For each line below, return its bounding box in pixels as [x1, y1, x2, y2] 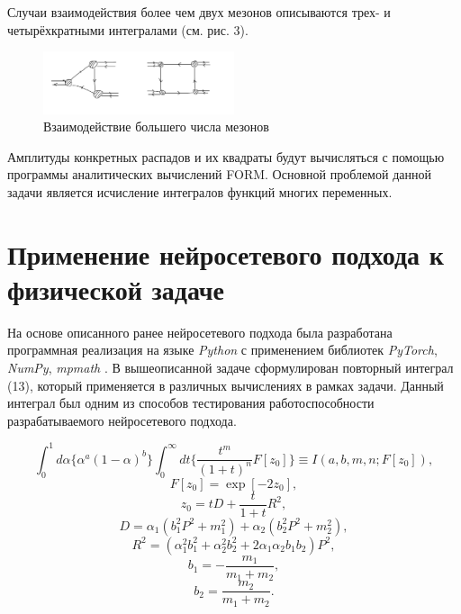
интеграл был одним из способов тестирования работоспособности [7, 393, 375, 412]
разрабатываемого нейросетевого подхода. [7, 411, 237, 429]
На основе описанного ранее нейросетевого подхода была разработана [7, 322, 393, 341]
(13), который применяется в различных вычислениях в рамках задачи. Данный [7, 375, 444, 394]
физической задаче [7, 270, 225, 307]
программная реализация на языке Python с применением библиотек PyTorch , [7, 340, 438, 359]
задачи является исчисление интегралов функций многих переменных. [7, 182, 393, 201]
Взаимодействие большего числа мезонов [43, 117, 269, 136]
